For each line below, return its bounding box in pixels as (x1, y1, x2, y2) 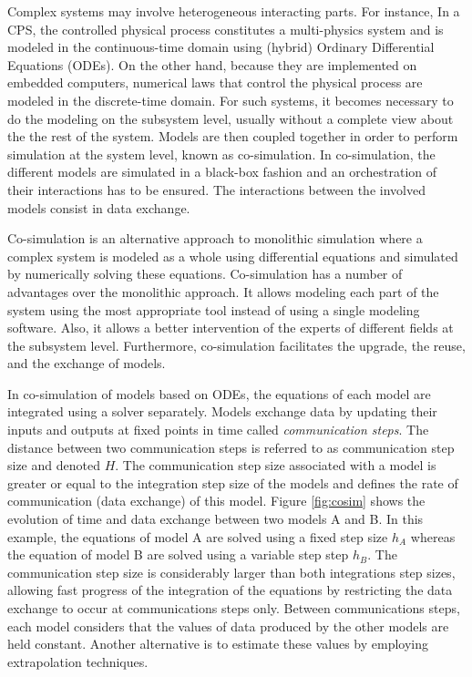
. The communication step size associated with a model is (115, 456, 436, 475)
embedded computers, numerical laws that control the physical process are (7, 73, 423, 92)
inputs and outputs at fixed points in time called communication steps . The (7, 420, 429, 439)
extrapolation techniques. (7, 651, 149, 671)
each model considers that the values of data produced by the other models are (7, 616, 449, 635)
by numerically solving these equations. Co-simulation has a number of (7, 264, 403, 283)
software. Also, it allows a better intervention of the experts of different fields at (7, 318, 454, 337)
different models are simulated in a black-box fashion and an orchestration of (7, 162, 437, 181)
